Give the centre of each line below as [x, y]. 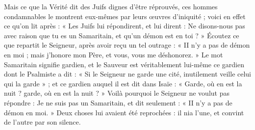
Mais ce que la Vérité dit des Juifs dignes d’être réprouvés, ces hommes [111, 6]
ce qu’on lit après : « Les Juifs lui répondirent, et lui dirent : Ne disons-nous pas [125, 26]
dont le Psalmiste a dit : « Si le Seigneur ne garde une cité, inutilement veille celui [128, 74]
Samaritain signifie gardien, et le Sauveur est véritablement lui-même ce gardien [124, 64]
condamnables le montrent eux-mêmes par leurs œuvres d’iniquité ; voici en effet [125, 16]
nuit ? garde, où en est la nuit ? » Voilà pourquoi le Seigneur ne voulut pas [117, 93]
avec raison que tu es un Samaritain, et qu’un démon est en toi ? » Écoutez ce [122, 35]
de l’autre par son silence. [42, 122]
